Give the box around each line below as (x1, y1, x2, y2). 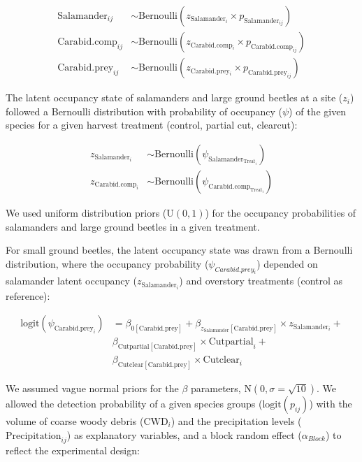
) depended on (256, 256, 318, 270)
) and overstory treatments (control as (179, 273, 343, 288)
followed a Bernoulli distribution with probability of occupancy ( (6, 103, 282, 118)
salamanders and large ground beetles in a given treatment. (6, 219, 260, 233)
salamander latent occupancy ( (6, 273, 137, 288)
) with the (309, 396, 352, 410)
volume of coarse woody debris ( (6, 413, 144, 428)
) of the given (289, 103, 347, 118)
